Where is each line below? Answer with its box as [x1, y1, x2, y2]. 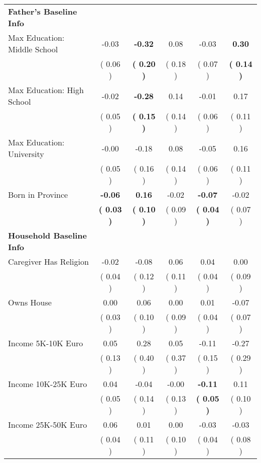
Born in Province [8, 189, 68, 200]
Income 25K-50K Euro [8, 419, 87, 430]
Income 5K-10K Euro [8, 337, 83, 349]
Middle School [8, 43, 58, 55]
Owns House [8, 296, 52, 308]
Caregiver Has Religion [8, 256, 89, 267]
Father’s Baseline [8, 6, 77, 17]
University [8, 148, 44, 160]
